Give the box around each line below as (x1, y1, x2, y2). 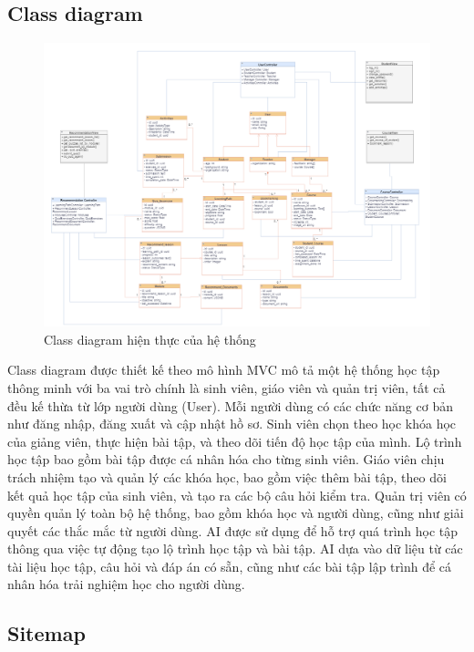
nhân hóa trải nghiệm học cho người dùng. (7, 574, 245, 594)
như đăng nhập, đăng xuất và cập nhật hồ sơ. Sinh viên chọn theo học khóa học (7, 414, 457, 433)
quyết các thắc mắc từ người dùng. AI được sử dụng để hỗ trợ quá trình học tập (7, 521, 459, 540)
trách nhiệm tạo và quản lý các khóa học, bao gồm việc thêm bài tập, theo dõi (7, 467, 447, 486)
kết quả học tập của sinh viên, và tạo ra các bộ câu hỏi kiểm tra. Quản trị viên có (7, 485, 467, 504)
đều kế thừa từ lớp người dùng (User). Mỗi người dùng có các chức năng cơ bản (7, 396, 453, 415)
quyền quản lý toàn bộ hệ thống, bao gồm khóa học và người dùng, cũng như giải (7, 503, 464, 523)
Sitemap (7, 619, 86, 647)
